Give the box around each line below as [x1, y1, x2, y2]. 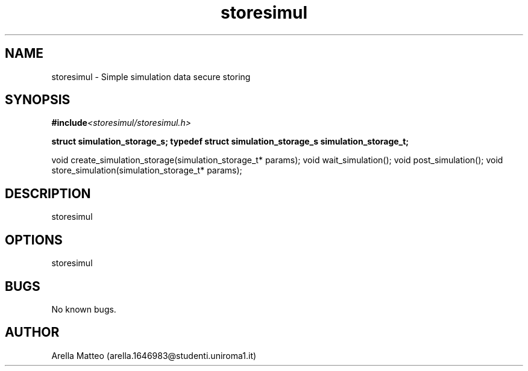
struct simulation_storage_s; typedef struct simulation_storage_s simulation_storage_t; [51, 136, 409, 147]
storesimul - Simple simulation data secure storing [51, 71, 251, 82]
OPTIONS [5, 232, 63, 248]
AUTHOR [5, 325, 60, 340]
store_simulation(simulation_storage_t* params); [51, 165, 242, 176]
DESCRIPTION [5, 185, 91, 201]
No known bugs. [51, 304, 116, 314]
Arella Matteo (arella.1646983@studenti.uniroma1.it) [51, 350, 257, 361]
